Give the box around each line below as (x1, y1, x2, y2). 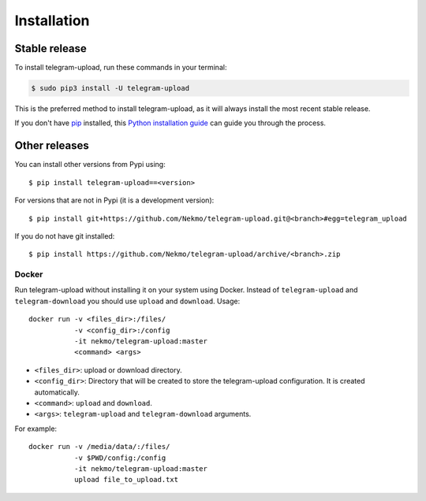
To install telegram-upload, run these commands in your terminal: (14, 63, 227, 72)
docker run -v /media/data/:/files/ (28, 442, 170, 451)
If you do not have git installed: (14, 231, 115, 240)
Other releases (14, 139, 90, 153)
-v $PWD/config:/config (73, 453, 166, 462)
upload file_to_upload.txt (73, 475, 179, 484)
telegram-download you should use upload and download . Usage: (14, 296, 241, 306)
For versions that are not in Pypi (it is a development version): (14, 195, 215, 205)
